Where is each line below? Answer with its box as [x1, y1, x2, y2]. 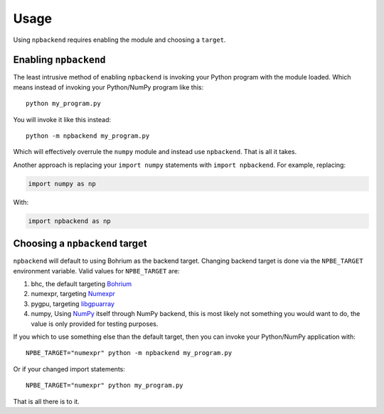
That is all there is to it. [13, 397, 80, 405]
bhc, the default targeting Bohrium [31, 280, 132, 288]
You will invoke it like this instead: [13, 115, 112, 124]
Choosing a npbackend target [13, 238, 147, 250]
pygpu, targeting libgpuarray [31, 299, 115, 308]
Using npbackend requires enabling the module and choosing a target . [13, 36, 226, 44]
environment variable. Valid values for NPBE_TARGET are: [13, 266, 180, 275]
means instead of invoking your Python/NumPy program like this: [13, 82, 204, 92]
